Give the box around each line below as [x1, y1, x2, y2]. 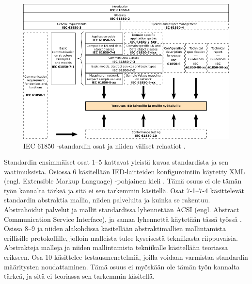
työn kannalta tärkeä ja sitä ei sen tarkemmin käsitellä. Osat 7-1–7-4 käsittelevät [4, 185, 244, 195]
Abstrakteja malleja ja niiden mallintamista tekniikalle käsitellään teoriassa [4, 242, 228, 252]
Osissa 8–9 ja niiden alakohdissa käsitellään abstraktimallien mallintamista [4, 223, 226, 234]
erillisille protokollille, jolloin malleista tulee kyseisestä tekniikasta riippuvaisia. [4, 233, 238, 243]
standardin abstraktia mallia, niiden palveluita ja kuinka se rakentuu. [4, 195, 210, 205]
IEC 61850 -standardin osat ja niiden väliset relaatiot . [23, 140, 186, 150]
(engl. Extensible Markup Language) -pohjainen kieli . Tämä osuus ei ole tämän [4, 176, 242, 186]
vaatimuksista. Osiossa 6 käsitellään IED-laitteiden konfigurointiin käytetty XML [4, 166, 245, 176]
